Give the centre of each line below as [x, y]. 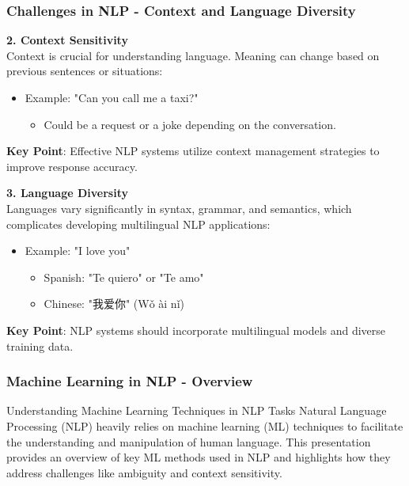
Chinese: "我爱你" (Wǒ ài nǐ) [114, 304]
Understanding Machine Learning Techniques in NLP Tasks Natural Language [197, 410]
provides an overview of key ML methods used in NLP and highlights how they [199, 457]
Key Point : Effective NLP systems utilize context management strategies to [193, 151]
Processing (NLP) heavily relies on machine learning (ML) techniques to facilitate [205, 425]
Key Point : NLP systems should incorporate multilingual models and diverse [196, 330]
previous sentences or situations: [85, 71]
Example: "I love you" [78, 251]
